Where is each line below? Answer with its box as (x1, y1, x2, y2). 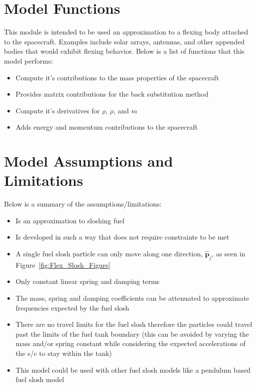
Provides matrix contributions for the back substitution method (15, 89, 209, 99)
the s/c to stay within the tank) (15, 348, 112, 358)
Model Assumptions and (4, 151, 173, 171)
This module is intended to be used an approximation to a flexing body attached (4, 27, 248, 37)
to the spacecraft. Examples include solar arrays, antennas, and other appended (4, 36, 245, 46)
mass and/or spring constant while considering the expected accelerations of (15, 338, 246, 349)
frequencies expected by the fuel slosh (15, 302, 129, 313)
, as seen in (212, 248, 246, 258)
